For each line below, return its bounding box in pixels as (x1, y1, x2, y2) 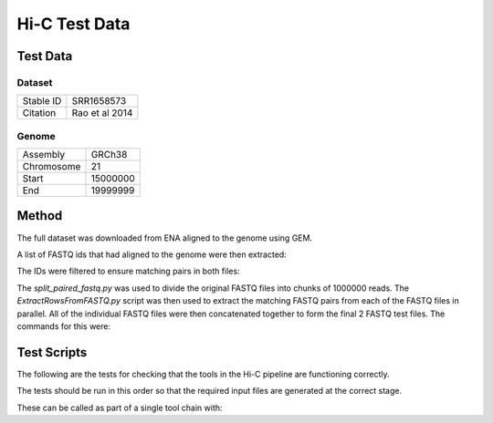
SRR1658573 (71, 95, 127, 108)
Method (16, 208, 63, 223)
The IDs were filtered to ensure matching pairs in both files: (16, 265, 241, 277)
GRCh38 (90, 149, 128, 161)
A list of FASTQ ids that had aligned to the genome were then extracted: (16, 249, 287, 260)
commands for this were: (16, 320, 111, 332)
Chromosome (22, 160, 81, 173)
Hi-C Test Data (16, 14, 131, 34)
